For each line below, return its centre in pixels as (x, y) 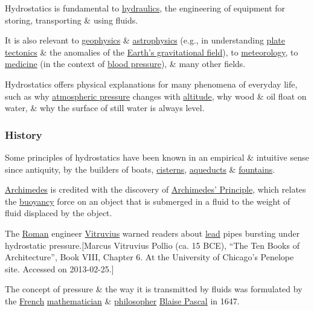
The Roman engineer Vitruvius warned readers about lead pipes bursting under (152, 233)
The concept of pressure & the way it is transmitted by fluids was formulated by (154, 289)
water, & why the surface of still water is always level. (105, 108)
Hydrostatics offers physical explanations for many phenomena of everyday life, (151, 84)
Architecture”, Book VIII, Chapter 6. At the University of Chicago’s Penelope (149, 257)
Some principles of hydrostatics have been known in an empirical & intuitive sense (157, 157)
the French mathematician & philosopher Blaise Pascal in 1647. (122, 300)
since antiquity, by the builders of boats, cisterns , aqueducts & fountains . (140, 169)
